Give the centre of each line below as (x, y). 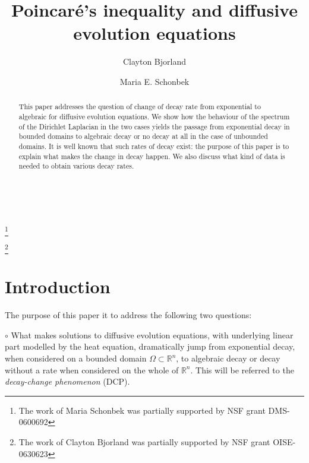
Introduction (58, 286)
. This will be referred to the (242, 370)
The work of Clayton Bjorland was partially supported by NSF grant (144, 442)
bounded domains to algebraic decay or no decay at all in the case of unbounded (143, 136)
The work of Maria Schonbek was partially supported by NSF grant (142, 410)
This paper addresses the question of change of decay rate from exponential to (140, 107)
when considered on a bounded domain (76, 358)
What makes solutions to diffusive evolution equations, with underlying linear (152, 334)
